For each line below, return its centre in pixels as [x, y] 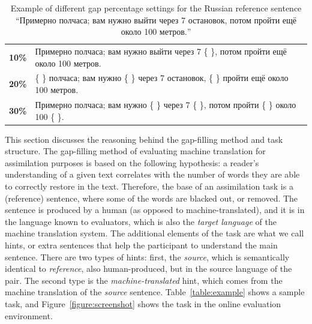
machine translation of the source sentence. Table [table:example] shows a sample [155, 292]
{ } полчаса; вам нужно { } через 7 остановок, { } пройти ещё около [162, 78]
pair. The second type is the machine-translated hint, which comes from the [144, 280]
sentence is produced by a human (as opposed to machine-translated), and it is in [155, 210]
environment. [29, 315]
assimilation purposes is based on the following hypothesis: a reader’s [132, 162]
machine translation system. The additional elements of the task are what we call [154, 233]
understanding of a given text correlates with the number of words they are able [152, 174]
